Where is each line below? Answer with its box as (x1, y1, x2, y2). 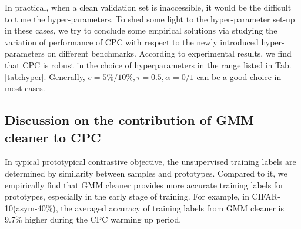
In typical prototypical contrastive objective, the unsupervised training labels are (5, 155, 296, 168)
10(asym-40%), (5, 201, 58, 214)
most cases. (5, 82, 45, 94)
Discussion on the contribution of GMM (5, 111, 255, 129)
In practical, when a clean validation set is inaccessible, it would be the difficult (5, 1, 292, 13)
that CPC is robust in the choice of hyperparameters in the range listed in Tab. (5, 58, 292, 71)
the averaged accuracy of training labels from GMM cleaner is (61, 201, 284, 214)
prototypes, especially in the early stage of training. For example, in (5, 190, 249, 203)
